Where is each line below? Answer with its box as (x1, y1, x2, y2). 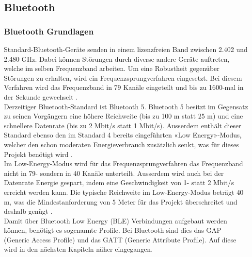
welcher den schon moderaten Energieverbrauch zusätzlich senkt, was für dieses (4, 139, 239, 149)
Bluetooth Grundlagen (4, 25, 94, 37)
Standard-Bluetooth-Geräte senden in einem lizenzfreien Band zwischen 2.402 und (4, 44, 248, 54)
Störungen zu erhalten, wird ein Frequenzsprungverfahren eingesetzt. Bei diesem (4, 72, 242, 83)
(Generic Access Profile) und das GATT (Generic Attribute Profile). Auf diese (4, 234, 236, 244)
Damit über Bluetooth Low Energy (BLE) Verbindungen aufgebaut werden (4, 215, 227, 225)
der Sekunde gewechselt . (4, 91, 78, 102)
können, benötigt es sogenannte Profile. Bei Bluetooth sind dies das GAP (4, 225, 221, 235)
